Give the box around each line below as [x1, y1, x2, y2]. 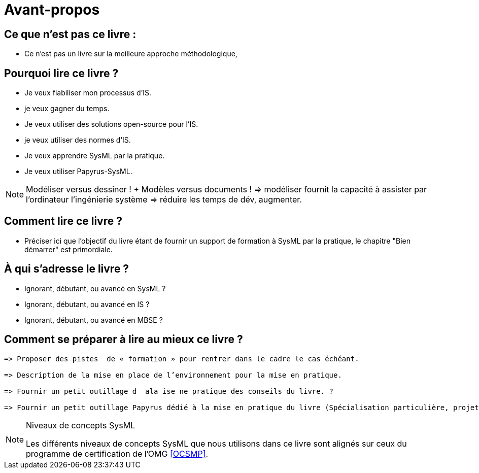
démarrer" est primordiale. [24, 245, 113, 254]
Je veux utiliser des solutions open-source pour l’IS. [24, 120, 198, 129]
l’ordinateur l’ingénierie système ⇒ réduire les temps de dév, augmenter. [26, 194, 302, 205]
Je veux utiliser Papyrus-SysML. [24, 167, 132, 176]
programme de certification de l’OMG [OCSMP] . [26, 448, 209, 459]
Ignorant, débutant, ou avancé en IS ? [24, 299, 150, 309]
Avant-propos [4, 1, 100, 18]
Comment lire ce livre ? [4, 215, 122, 228]
